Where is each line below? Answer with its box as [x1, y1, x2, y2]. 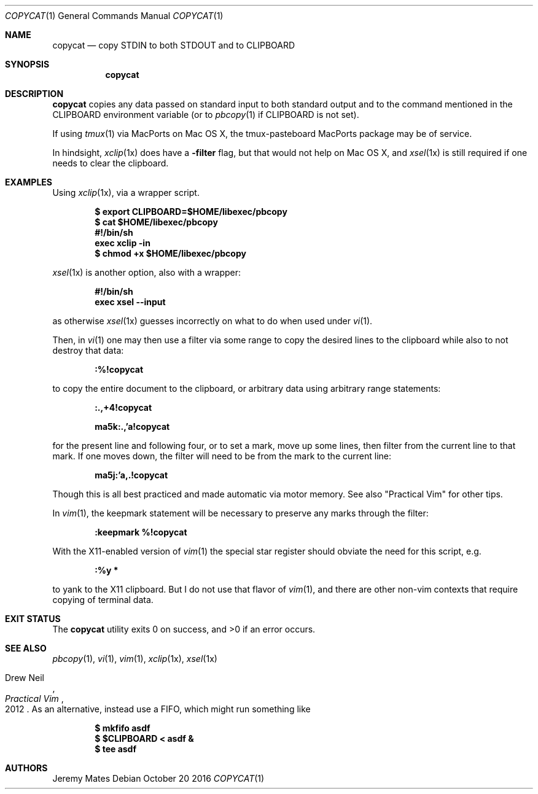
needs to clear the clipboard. [52, 158, 169, 168]
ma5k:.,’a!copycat [95, 421, 170, 432]
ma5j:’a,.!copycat [95, 470, 168, 480]
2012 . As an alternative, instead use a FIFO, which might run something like [5, 704, 311, 714]
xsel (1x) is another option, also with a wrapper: [52, 267, 241, 278]
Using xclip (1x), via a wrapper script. [52, 187, 200, 198]
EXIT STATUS [5, 613, 61, 624]
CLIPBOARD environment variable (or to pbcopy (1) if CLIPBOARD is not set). [52, 109, 359, 120]
